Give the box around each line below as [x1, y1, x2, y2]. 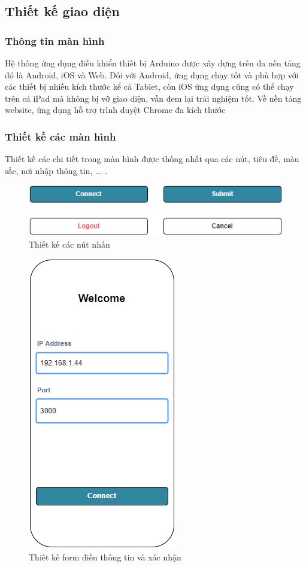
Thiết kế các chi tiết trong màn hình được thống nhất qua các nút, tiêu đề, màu [5, 153, 299, 165]
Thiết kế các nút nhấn [29, 237, 110, 250]
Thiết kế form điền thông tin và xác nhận [29, 550, 181, 563]
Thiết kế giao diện [5, 2, 120, 20]
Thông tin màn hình [5, 33, 105, 48]
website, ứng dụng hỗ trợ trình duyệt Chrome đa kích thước [5, 103, 226, 116]
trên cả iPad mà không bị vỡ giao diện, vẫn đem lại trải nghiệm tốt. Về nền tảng [5, 92, 302, 104]
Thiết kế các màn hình [5, 129, 116, 144]
